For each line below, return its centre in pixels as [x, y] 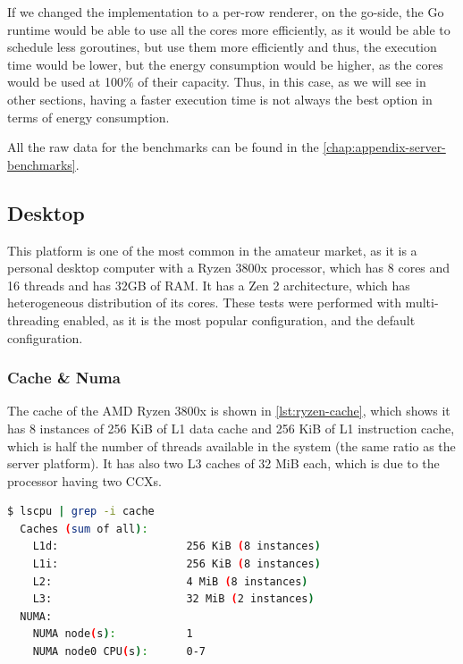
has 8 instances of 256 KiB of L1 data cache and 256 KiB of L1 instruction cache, [231, 428]
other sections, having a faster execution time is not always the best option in [220, 99]
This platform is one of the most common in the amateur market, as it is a [212, 250]
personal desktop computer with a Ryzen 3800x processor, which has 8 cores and [229, 268]
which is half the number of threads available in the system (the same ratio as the [231, 445]
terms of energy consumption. [88, 117]
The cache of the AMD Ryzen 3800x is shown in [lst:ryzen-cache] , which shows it [229, 411]
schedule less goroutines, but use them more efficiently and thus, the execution [222, 47]
